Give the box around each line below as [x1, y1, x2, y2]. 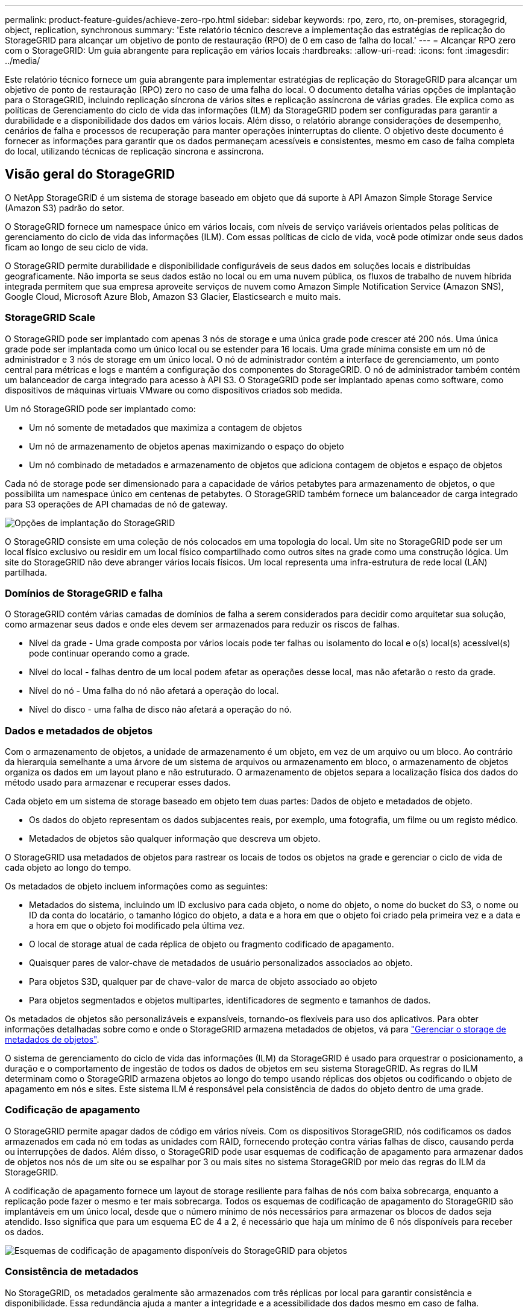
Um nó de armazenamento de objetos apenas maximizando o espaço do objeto [29, 440, 344, 451]
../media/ [5, 56, 40, 66]
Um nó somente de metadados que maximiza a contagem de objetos [29, 422, 303, 433]
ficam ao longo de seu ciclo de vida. [5, 241, 148, 252]
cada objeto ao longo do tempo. [5, 862, 131, 873]
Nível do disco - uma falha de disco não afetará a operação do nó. [29, 704, 292, 715]
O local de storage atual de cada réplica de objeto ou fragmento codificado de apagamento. [29, 939, 394, 950]
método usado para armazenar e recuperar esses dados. [5, 777, 231, 788]
